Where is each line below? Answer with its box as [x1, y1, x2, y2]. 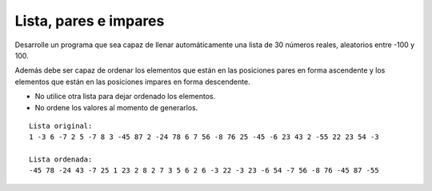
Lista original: [29, 121, 93, 130]
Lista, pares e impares [14, 12, 165, 30]
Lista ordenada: [29, 155, 93, 164]
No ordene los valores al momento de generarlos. [34, 102, 198, 112]
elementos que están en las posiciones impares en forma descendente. [14, 77, 251, 86]
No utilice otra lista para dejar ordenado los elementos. [34, 92, 216, 101]
